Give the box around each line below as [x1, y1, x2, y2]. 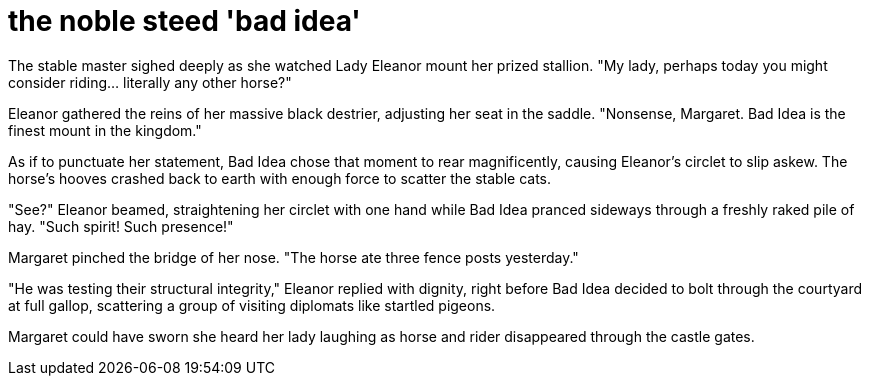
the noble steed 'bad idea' [8, 4, 361, 38]
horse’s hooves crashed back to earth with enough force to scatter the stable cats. [8, 169, 552, 187]
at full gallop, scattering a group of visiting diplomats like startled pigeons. [8, 296, 496, 314]
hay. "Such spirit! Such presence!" [8, 217, 234, 235]
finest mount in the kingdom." [8, 121, 202, 139]
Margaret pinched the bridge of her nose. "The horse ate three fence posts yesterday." [8, 248, 579, 266]
